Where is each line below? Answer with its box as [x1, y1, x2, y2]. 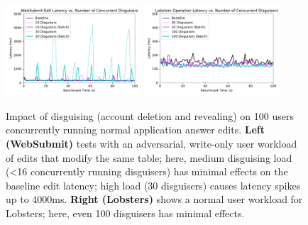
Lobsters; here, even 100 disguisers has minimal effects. [6, 205, 245, 220]
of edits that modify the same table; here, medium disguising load [6, 150, 292, 165]
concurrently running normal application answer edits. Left [6, 122, 265, 137]
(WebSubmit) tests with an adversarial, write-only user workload [6, 136, 297, 150]
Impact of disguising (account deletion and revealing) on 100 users [6, 108, 294, 123]
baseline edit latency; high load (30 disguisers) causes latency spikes [6, 177, 301, 192]
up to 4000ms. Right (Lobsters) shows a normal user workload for [6, 192, 303, 207]
